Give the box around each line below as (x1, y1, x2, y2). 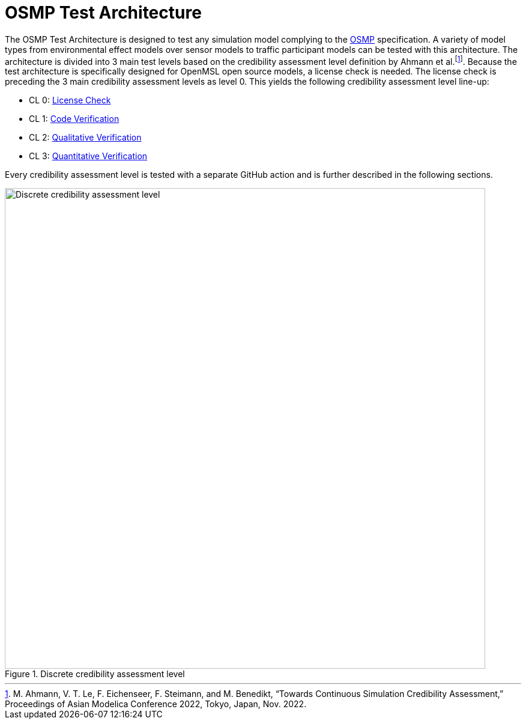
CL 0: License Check (29, 95, 111, 106)
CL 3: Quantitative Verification (29, 151, 148, 162)
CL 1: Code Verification (29, 114, 119, 124)
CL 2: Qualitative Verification (29, 132, 142, 143)
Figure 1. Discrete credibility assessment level (5, 669, 185, 680)
